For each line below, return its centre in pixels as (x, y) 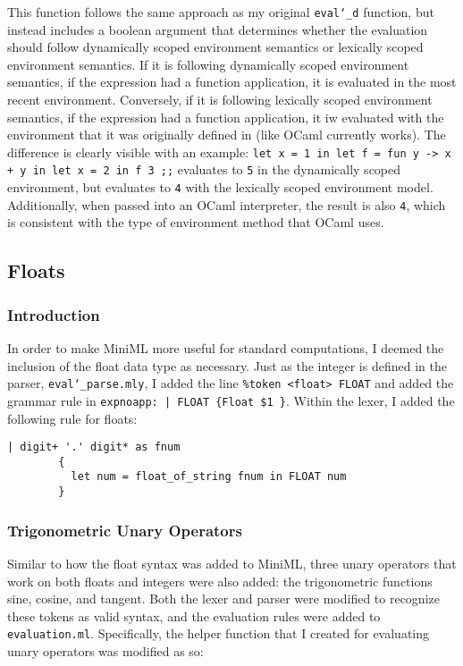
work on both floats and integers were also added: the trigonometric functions (220, 581)
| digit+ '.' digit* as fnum (94, 447)
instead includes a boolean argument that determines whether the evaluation (218, 29)
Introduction (54, 314)
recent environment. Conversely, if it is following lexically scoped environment (220, 100)
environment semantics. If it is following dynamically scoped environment (208, 64)
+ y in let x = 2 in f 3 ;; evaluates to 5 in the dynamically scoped (204, 169)
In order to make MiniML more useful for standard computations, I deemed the (226, 348)
